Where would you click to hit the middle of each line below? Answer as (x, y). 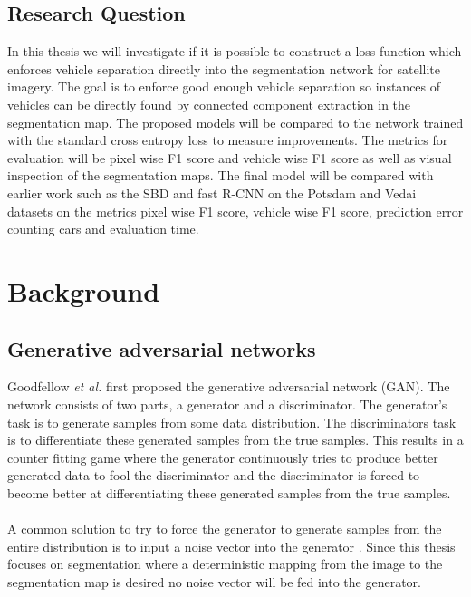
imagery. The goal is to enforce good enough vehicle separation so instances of (224, 87)
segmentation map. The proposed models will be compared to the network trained (235, 122)
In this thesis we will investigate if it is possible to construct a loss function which (235, 51)
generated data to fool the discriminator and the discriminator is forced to (214, 475)
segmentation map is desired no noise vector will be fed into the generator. (214, 581)
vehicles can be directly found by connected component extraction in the (209, 104)
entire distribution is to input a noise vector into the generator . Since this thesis (231, 546)
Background (84, 290)
